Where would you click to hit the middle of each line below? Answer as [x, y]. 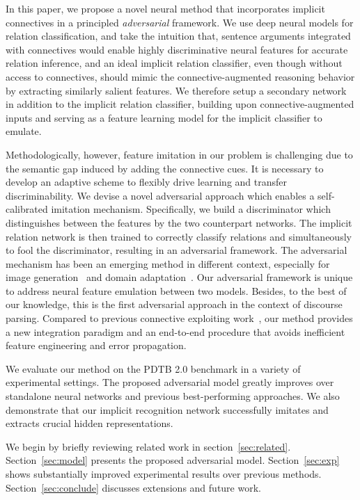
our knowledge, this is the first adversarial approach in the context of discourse [174, 304]
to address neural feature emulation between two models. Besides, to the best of [176, 290]
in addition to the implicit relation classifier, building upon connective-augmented [180, 104]
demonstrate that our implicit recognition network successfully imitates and [167, 409]
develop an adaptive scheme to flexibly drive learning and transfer [146, 182]
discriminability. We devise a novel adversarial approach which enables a [160, 195]
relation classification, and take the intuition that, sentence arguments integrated [178, 36]
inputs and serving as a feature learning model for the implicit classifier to [164, 117]
